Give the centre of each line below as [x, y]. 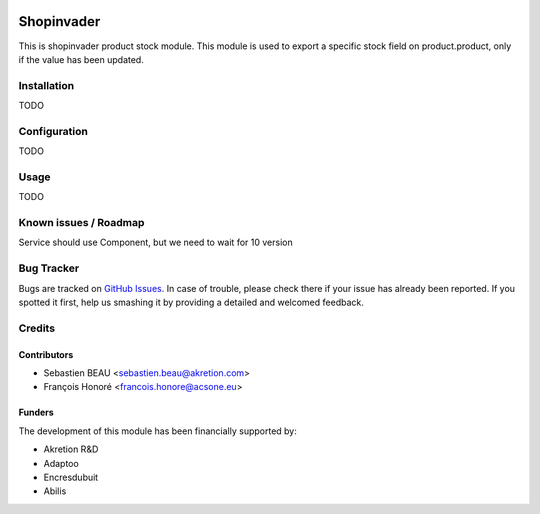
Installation [46, 85]
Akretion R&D [71, 449]
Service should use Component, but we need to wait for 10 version [156, 242]
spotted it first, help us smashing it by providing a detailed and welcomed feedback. [191, 302]
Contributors [46, 354]
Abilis [55, 491]
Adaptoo [61, 463]
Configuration [53, 131]
